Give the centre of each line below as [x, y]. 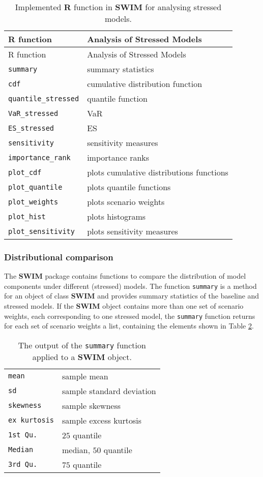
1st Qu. [23, 435]
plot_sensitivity [41, 231]
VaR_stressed [33, 113]
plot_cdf [25, 172]
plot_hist [27, 216]
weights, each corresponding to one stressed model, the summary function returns [130, 316]
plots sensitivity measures [133, 231]
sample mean [85, 376]
